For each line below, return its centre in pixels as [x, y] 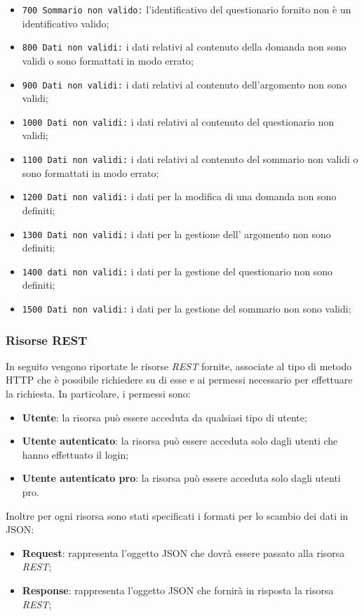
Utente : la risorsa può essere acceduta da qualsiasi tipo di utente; [164, 417]
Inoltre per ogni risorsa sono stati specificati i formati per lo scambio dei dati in [177, 515]
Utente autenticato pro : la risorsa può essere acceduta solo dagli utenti [181, 478]
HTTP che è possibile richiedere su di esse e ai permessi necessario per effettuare [179, 380]
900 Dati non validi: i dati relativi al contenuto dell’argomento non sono [184, 84]
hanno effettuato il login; [75, 454]
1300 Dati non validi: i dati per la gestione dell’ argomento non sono [176, 234]
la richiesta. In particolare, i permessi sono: [98, 394]
